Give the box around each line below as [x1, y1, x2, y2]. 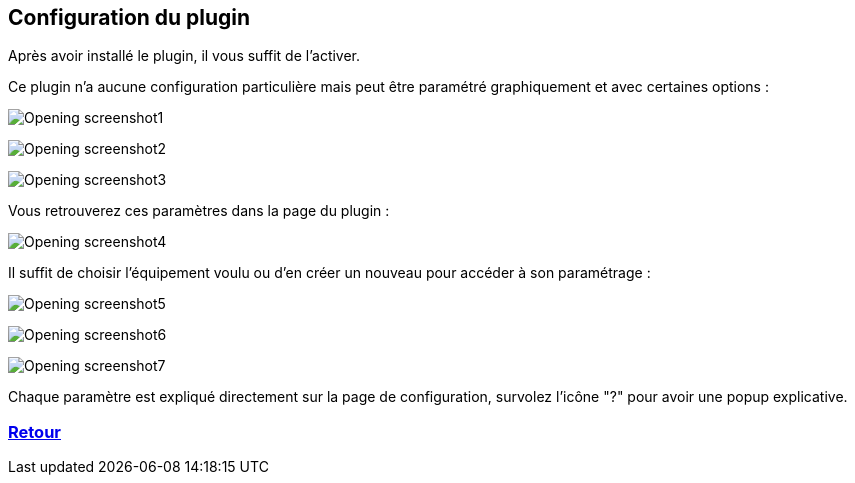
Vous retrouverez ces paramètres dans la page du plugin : [8, 202, 390, 220]
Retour [8, 421, 61, 442]
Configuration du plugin [8, 5, 251, 30]
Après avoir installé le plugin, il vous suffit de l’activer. [8, 47, 361, 65]
